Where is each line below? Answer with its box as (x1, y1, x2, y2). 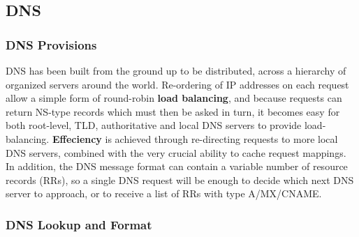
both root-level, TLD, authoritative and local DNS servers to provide (6, 118, 302, 132)
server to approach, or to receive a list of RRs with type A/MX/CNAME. (6, 186, 322, 201)
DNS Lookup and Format (6, 215, 152, 233)
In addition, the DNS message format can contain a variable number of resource (6, 159, 348, 174)
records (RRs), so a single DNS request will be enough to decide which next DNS (6, 172, 354, 187)
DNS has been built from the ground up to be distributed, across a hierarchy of (6, 63, 346, 77)
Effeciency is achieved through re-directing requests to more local (52, 131, 338, 146)
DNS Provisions (6, 36, 97, 53)
